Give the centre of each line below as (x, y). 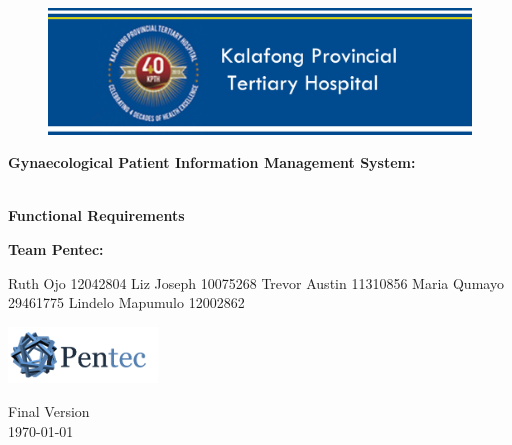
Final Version (49, 410)
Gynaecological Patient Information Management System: (212, 162)
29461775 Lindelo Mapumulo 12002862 (126, 302)
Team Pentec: (56, 249)
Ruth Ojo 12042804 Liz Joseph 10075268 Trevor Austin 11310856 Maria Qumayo (256, 282)
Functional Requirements (96, 215)
